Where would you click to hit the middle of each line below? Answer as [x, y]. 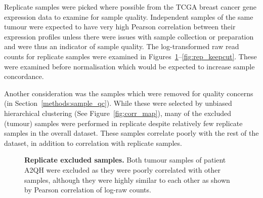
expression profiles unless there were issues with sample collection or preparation [129, 36]
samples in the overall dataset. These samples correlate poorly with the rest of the [131, 133]
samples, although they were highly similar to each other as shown [127, 180]
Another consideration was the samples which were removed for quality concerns [129, 93]
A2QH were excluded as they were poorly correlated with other [123, 169]
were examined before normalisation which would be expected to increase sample [129, 66]
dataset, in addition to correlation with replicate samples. [93, 143]
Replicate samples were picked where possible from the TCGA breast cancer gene [130, 7]
